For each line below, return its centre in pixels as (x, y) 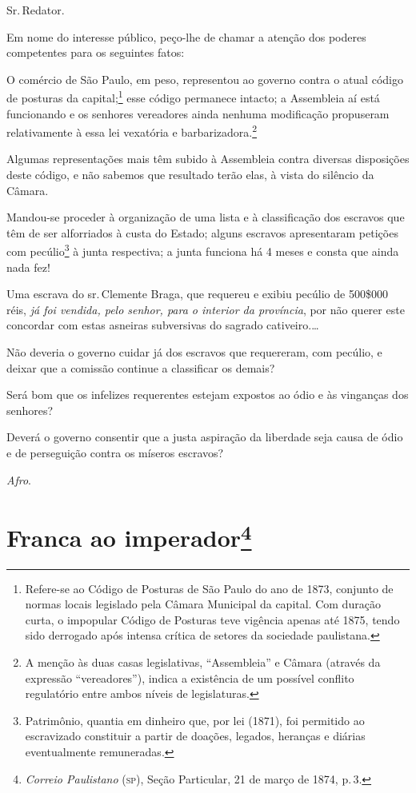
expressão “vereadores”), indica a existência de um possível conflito (190, 677)
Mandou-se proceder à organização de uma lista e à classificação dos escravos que (206, 217)
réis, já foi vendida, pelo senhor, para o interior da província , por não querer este (206, 309)
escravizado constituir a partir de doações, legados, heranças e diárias (195, 736)
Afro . (19, 479)
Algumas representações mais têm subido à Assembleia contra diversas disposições (208, 159)
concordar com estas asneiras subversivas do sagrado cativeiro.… (163, 325)
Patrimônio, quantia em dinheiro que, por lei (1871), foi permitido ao (195, 720)
